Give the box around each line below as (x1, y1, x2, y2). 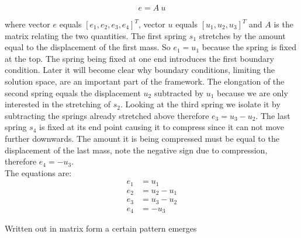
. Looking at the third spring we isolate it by (120, 98, 281, 110)
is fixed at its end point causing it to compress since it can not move (39, 121, 284, 133)
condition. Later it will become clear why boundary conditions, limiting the (5, 64, 275, 76)
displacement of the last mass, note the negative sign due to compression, (5, 143, 268, 156)
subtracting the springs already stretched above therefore (5, 109, 209, 121)
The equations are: (5, 166, 72, 178)
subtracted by (154, 86, 204, 99)
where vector (5, 18, 50, 30)
